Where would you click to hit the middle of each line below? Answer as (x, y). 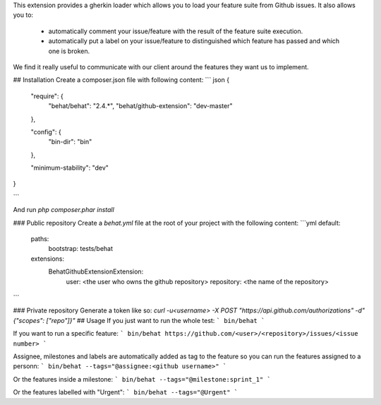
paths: (40, 239)
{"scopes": (29, 320)
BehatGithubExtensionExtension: (96, 271)
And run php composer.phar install (64, 210)
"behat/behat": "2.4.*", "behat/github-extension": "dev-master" (140, 106)
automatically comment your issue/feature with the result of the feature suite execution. (176, 31)
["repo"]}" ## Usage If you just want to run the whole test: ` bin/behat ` (156, 320)
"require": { (47, 96)
